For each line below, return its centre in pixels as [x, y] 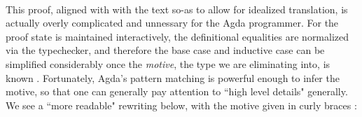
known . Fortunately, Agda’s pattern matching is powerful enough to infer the [173, 77]
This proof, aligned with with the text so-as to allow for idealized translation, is [177, 9]
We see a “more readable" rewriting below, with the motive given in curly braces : [181, 105]
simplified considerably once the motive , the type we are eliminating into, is [168, 63]
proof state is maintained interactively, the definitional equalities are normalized [177, 36]
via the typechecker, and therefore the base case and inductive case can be [165, 50]
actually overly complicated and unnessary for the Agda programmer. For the [172, 23]
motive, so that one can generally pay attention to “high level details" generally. [177, 91]
